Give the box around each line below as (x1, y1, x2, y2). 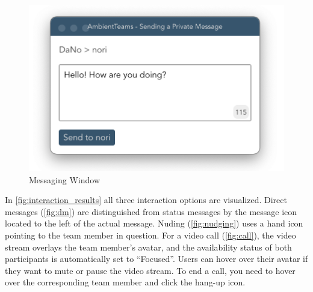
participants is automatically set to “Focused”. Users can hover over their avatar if (5, 252, 308, 265)
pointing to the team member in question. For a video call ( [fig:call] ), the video (5, 229, 296, 241)
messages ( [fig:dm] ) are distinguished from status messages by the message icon (5, 205, 297, 217)
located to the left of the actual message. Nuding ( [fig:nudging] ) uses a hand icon (5, 217, 303, 230)
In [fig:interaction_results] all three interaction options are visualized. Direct (5, 193, 287, 206)
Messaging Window (29, 173, 100, 186)
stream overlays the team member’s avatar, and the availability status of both (5, 240, 292, 253)
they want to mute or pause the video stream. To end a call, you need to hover (5, 264, 296, 276)
